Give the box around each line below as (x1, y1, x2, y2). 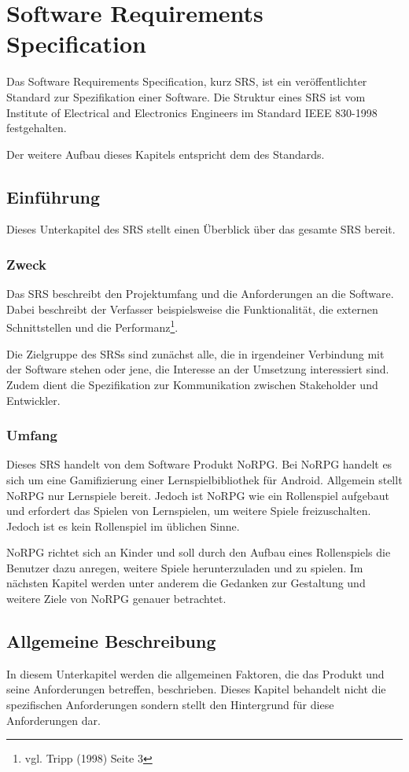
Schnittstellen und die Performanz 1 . (6, 317, 179, 336)
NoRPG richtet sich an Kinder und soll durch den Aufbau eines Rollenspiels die (6, 544, 391, 561)
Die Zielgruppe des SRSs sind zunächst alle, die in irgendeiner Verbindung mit (6, 345, 385, 362)
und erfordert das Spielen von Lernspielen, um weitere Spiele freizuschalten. (6, 502, 371, 519)
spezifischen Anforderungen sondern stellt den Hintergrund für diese (6, 697, 334, 713)
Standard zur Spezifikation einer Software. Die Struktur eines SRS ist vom (6, 88, 366, 105)
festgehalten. (6, 119, 67, 136)
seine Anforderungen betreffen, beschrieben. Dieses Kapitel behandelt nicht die (6, 681, 386, 697)
